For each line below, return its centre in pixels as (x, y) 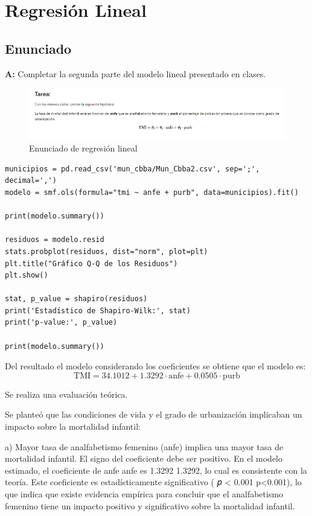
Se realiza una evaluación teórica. (66, 394)
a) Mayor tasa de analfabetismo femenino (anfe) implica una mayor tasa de (144, 446)
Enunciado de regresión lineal (83, 148)
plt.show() (27, 276)
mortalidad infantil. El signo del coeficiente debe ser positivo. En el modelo (144, 458)
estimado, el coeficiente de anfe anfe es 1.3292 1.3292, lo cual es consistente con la (156, 470)
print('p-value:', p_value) (61, 323)
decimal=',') (31, 181)
